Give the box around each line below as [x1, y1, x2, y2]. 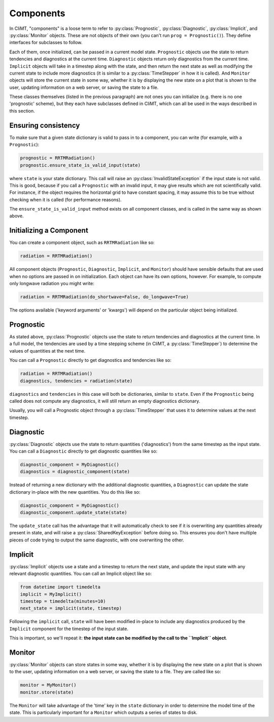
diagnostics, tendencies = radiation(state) [20, 378, 133, 384]
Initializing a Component [9, 226, 88, 235]
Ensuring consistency [9, 121, 80, 129]
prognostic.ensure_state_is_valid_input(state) [20, 162, 141, 168]
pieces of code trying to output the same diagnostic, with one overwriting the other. [9, 537, 185, 543]
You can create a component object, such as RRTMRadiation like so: [9, 239, 155, 246]
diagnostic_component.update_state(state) [20, 510, 127, 515]
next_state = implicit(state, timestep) [20, 605, 122, 611]
